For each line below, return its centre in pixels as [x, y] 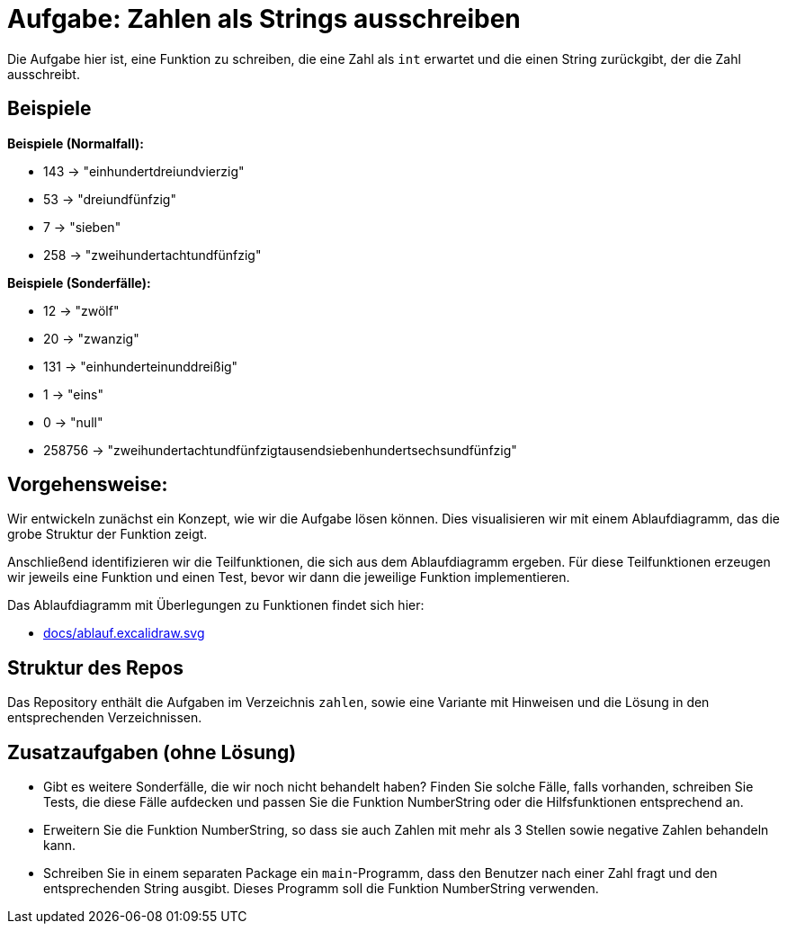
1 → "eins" [73, 394]
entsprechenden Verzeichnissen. [105, 718]
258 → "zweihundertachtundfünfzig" [152, 255]
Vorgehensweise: [88, 485]
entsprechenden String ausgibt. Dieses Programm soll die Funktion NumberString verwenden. [321, 889]
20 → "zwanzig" [91, 338]
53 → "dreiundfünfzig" [110, 199]
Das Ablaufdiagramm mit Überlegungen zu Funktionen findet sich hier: [216, 605]
